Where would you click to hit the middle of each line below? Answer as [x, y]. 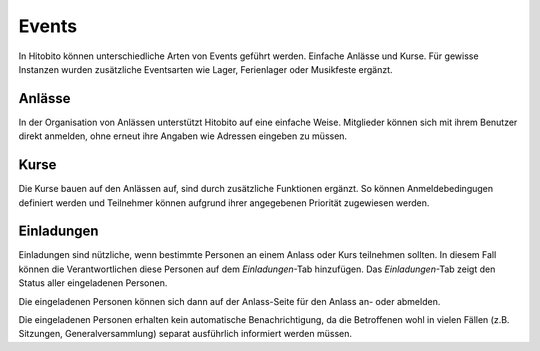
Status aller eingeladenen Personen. [93, 283]
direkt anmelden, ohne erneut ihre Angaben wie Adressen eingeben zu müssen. [183, 136]
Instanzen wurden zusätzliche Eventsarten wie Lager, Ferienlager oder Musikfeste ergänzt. [205, 69]
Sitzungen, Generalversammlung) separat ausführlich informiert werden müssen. [185, 334]
